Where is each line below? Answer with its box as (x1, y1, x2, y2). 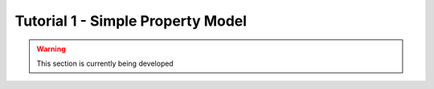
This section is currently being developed (36, 59, 174, 68)
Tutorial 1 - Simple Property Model (14, 12, 248, 30)
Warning (36, 44, 66, 54)
